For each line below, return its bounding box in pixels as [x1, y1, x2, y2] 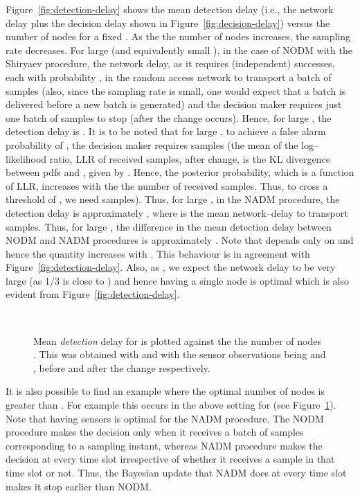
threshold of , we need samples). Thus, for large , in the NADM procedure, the [6, 192, 340, 206]
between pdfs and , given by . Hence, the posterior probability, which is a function [6, 165, 354, 179]
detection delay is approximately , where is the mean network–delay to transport [6, 205, 348, 220]
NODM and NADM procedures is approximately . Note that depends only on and [6, 233, 354, 247]
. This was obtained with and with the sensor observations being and [33, 347, 326, 362]
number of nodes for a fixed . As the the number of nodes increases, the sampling [6, 29, 350, 44]
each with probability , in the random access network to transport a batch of [6, 69, 332, 84]
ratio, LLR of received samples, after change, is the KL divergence [49, 151, 330, 166]
